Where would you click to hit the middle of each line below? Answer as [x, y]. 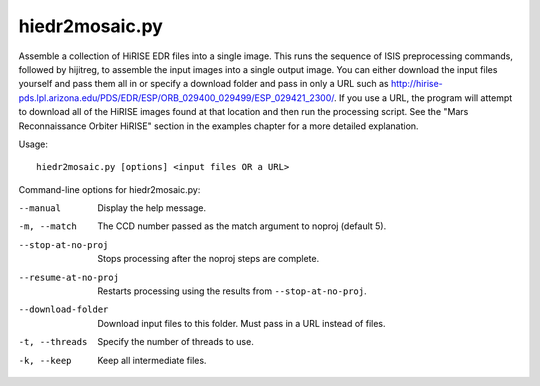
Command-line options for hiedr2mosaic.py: [109, 189]
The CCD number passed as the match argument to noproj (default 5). [242, 226]
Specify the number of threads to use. [175, 342]
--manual [40, 208]
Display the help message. [152, 208]
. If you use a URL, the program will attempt [423, 97]
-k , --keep [45, 360]
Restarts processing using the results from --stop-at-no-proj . [232, 291]
